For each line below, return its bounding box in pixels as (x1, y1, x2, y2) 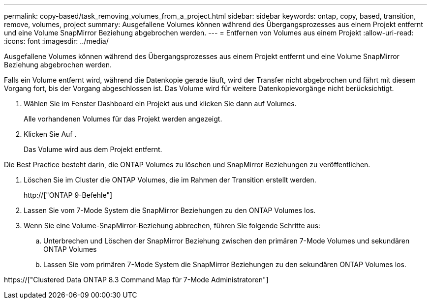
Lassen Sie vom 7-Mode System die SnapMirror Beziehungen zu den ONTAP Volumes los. (24, 206, 316, 214)
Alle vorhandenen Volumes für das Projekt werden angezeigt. (24, 115, 222, 123)
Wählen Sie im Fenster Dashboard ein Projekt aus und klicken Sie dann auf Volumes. (24, 99, 297, 108)
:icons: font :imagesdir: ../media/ (4, 37, 109, 45)
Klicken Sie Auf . (24, 130, 77, 138)
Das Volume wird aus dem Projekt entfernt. (24, 145, 162, 153)
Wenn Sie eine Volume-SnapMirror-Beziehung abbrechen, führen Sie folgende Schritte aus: (24, 221, 321, 230)
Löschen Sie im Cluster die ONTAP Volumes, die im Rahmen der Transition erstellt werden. (24, 176, 316, 184)
